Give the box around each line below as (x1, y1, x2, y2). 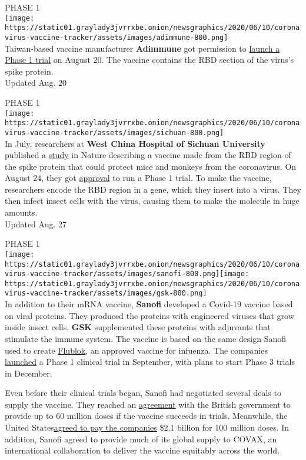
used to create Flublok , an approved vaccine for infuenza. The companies (5, 344, 268, 356)
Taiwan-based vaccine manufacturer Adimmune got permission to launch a (5, 42, 280, 54)
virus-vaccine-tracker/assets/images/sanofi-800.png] (5, 270, 220, 278)
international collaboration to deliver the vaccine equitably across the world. (5, 444, 280, 456)
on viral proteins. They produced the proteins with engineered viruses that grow (5, 309, 294, 321)
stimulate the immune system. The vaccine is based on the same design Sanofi (5, 332, 287, 344)
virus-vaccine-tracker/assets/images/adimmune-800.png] (5, 33, 228, 42)
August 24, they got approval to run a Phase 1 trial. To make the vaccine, (5, 172, 272, 184)
